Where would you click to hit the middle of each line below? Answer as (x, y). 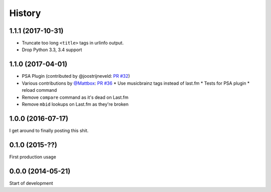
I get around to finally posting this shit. (49, 130)
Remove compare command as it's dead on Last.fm (75, 97)
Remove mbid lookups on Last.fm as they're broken (75, 104)
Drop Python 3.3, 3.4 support (52, 50)
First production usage (33, 157)
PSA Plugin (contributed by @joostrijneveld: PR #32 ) (76, 76)
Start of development (31, 183)
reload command (39, 90)
